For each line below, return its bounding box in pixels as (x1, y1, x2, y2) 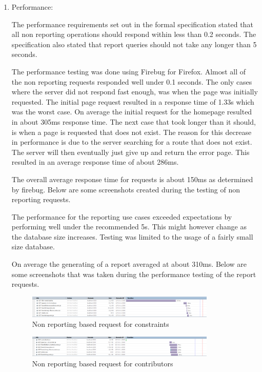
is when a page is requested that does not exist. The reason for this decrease (11, 126, 252, 137)
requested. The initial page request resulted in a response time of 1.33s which (11, 96, 254, 107)
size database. (11, 241, 55, 252)
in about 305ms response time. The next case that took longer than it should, (11, 116, 256, 127)
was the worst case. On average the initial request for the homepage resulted (11, 106, 252, 117)
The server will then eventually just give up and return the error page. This (11, 146, 250, 157)
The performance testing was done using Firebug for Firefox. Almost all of (11, 66, 246, 76)
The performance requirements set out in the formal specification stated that (11, 18, 253, 29)
